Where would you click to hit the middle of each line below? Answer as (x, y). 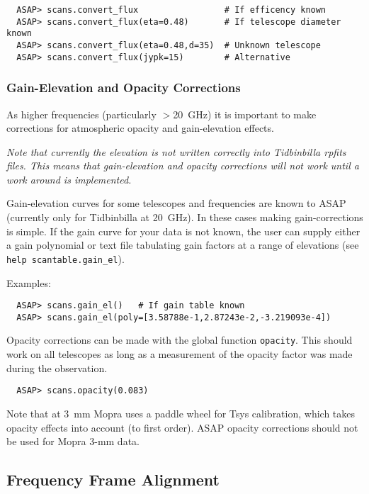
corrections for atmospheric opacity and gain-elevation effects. (140, 128)
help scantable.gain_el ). (66, 258)
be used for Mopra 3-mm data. (73, 441)
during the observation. (57, 367)
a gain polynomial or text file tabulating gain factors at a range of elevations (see (183, 245)
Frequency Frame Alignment (113, 479)
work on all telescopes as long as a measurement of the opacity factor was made (180, 354)
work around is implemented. (69, 179)
